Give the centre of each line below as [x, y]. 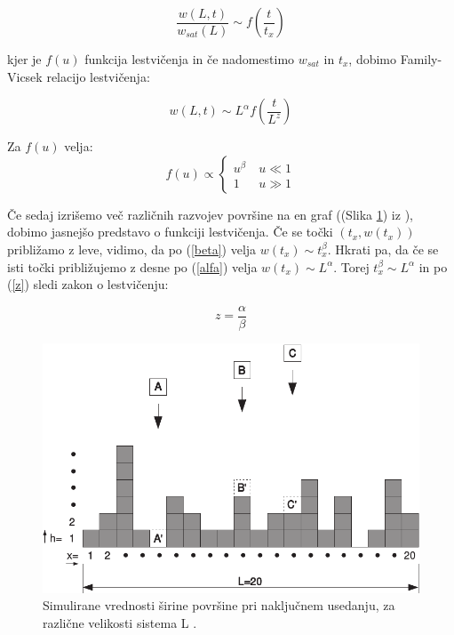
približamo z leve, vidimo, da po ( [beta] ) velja [132, 249]
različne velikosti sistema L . [120, 622]
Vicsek [25, 76]
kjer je [24, 59]
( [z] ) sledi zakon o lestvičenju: [88, 284]
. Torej [351, 266]
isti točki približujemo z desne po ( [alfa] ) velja [132, 266]
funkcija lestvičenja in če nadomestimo [190, 59]
